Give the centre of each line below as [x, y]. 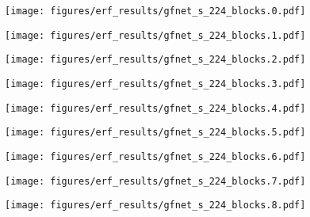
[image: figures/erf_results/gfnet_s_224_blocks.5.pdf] [155, 133]
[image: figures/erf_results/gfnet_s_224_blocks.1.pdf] [155, 35]
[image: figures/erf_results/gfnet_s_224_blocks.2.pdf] [155, 60]
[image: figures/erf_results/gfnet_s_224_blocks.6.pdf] [155, 156]
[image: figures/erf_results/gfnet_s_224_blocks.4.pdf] [155, 108]
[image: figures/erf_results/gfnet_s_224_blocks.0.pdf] [155, 11]
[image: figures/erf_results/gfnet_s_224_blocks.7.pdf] [155, 181]
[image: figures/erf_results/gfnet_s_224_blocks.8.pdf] [155, 206]
